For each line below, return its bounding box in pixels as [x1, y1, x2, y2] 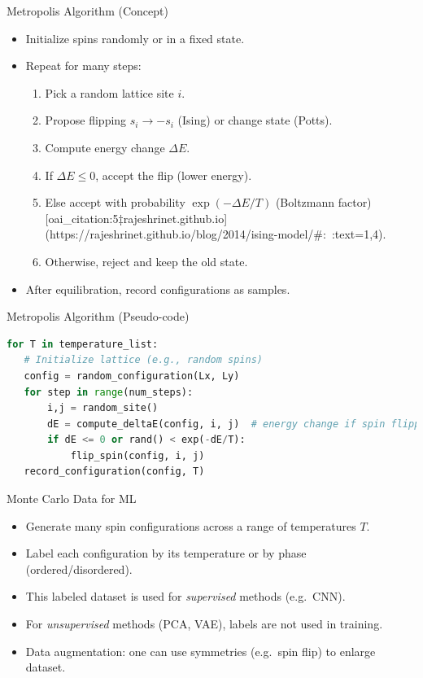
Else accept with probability [45, 194, 185, 211]
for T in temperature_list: [7, 338, 159, 350]
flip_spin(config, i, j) [70, 449, 205, 461]
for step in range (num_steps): [24, 386, 194, 398]
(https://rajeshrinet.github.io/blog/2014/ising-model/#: [45, 225, 326, 243]
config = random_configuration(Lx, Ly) [24, 370, 240, 382]
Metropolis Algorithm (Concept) [7, 2, 168, 19]
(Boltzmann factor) [275, 194, 372, 211]
